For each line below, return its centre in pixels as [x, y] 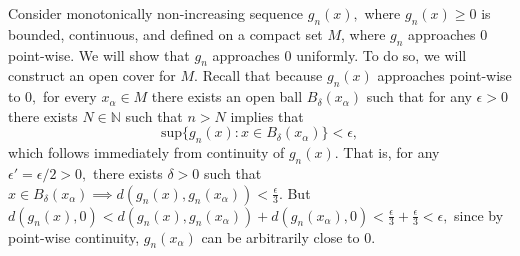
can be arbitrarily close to [280, 236]
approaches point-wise [444, 75]
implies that [267, 115]
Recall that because [262, 75]
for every [70, 96]
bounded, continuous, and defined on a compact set [165, 33]
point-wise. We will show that [99, 54]
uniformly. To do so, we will [381, 54]
